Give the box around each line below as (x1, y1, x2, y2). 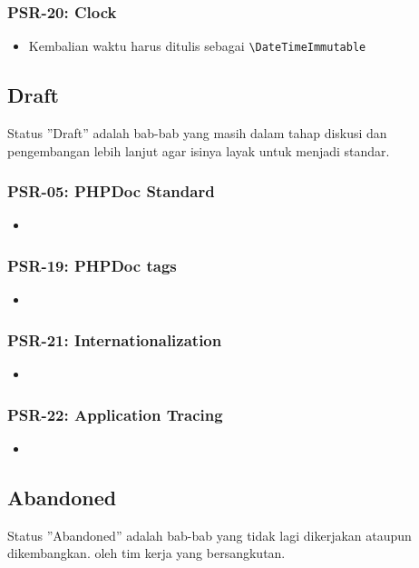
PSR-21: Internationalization (7, 328, 222, 351)
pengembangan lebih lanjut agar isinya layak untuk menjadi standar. (7, 141, 390, 160)
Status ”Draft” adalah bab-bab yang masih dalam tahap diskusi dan (7, 124, 387, 143)
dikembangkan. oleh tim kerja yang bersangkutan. (7, 543, 286, 563)
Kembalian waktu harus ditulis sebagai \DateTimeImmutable (28, 36, 366, 55)
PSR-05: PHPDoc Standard (7, 180, 215, 203)
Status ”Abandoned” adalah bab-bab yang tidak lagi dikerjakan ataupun (7, 525, 412, 544)
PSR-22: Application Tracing (7, 403, 223, 425)
